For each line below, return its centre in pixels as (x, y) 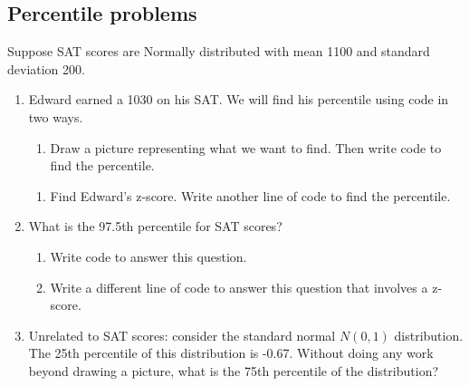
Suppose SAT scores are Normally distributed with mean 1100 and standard (219, 51)
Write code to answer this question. (148, 256)
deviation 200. (46, 68)
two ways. (56, 116)
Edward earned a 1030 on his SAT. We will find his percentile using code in (239, 99)
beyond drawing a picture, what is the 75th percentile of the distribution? (234, 370)
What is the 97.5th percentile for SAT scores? (155, 226)
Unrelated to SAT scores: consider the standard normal (182, 335)
